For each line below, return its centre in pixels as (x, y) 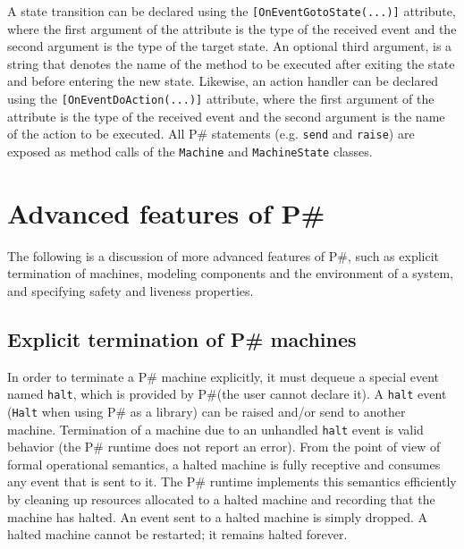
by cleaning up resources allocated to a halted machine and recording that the (221, 499)
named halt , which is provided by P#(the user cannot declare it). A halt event (227, 394)
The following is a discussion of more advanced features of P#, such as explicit (223, 255)
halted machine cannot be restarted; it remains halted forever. (177, 534)
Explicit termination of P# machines (182, 338)
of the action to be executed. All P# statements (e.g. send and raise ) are (211, 134)
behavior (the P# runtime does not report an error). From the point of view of (224, 447)
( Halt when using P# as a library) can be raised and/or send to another (207, 411)
